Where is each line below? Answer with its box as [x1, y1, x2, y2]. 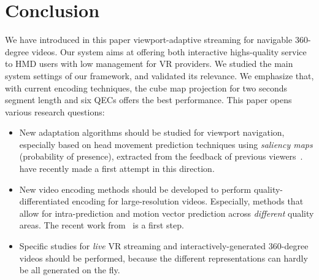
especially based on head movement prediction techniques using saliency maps [19, 138, 313, 150]
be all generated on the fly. [19, 263, 120, 276]
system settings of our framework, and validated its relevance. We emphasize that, [5, 69, 314, 82]
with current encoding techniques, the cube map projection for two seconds [5, 81, 288, 94]
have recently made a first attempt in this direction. [19, 162, 215, 175]
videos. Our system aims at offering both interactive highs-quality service [31, 45, 307, 58]
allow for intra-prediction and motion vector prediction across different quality [19, 206, 314, 219]
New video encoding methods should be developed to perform [19, 182, 252, 195]
